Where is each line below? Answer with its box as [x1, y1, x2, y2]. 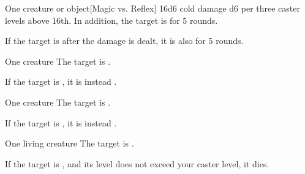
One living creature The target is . [5, 137, 134, 150]
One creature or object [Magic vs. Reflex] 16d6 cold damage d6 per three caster [5, 2, 300, 14]
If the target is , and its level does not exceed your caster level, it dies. [5, 157, 269, 170]
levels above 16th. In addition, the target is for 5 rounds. [5, 13, 218, 26]
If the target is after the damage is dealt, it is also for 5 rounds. [5, 34, 244, 47]
